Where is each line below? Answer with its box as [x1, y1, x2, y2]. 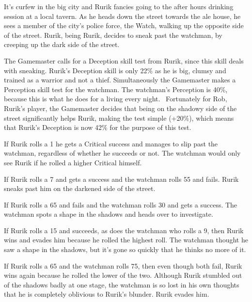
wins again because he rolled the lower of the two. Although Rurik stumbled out [4, 270, 242, 280]
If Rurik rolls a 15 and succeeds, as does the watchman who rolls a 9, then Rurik [4, 225, 244, 235]
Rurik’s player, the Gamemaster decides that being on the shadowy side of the [4, 103, 237, 113]
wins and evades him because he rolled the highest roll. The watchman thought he [4, 235, 248, 245]
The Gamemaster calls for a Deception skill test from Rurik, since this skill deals [4, 55, 244, 65]
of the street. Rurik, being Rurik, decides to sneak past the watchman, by [4, 30, 222, 40]
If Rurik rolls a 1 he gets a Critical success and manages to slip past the [4, 138, 218, 148]
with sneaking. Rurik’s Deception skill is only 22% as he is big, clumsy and [4, 65, 226, 75]
